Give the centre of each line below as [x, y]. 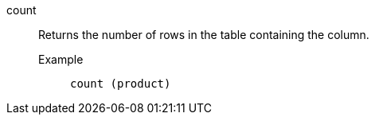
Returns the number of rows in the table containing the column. [204, 35]
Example [61, 59]
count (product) [121, 84]
